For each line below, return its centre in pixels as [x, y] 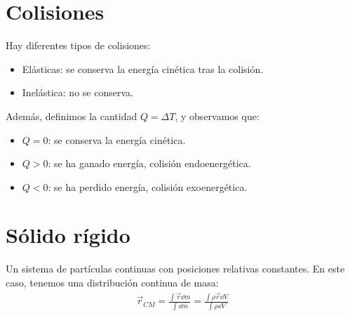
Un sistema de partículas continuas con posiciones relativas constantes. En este [175, 269]
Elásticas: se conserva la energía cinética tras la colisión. [143, 68]
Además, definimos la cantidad [72, 116]
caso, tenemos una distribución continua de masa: [112, 282]
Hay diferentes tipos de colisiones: [78, 45]
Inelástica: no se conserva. [78, 92]
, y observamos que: [217, 116]
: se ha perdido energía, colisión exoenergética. [148, 186]
